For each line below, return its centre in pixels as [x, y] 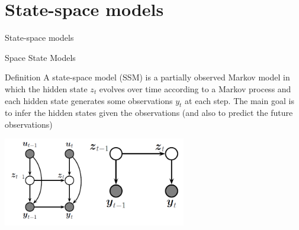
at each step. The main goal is [239, 100]
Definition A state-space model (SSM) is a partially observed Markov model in [147, 77]
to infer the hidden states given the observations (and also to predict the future [149, 113]
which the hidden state [46, 88]
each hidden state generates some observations [89, 100]
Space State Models [40, 57]
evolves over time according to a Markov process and [195, 88]
